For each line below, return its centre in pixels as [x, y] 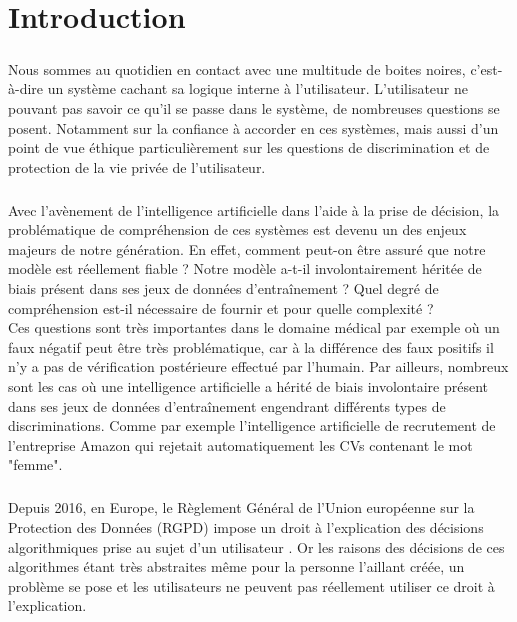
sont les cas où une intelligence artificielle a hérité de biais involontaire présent [248, 386]
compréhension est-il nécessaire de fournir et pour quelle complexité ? [221, 307]
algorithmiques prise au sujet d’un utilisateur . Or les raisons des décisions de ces [256, 546]
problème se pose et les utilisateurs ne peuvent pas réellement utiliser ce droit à [251, 585]
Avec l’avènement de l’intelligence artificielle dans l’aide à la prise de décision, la [254, 209]
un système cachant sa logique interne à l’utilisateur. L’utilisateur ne [258, 88]
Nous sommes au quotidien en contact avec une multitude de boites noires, [237, 68]
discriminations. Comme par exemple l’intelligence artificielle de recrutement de [252, 425]
